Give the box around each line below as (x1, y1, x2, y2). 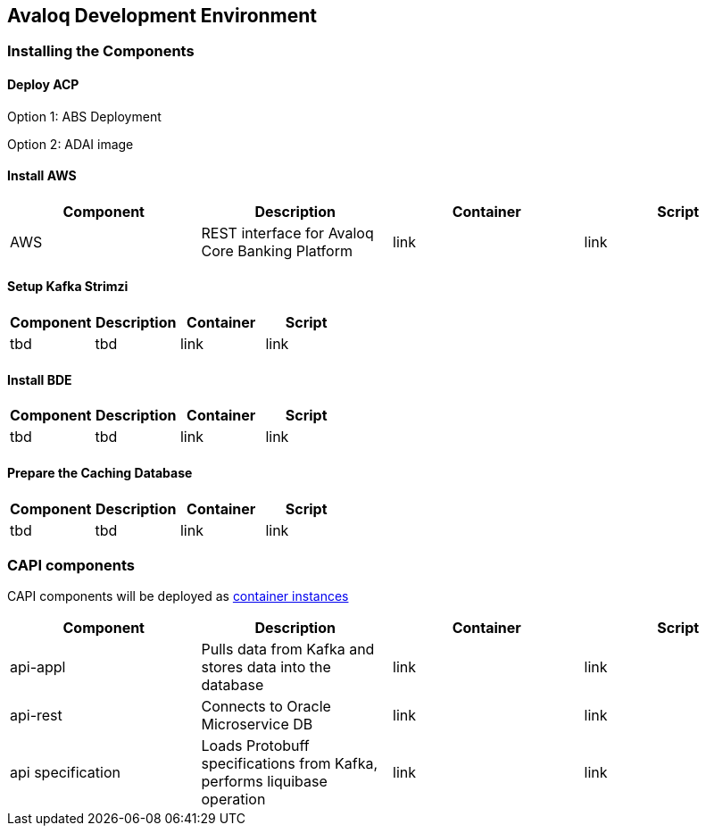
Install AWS (7, 168, 77, 184)
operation (201, 790, 266, 809)
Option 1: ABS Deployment (7, 108, 162, 124)
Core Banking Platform (201, 241, 353, 260)
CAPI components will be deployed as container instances (7, 588, 349, 604)
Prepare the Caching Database (7, 464, 193, 480)
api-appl (10, 658, 66, 677)
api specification (10, 763, 120, 782)
